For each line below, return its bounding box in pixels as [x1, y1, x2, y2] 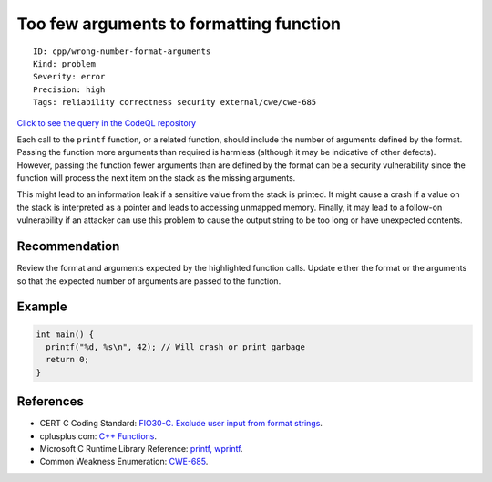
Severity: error [33, 71, 106, 82]
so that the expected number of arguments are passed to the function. [16, 275, 282, 287]
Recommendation [16, 238, 120, 255]
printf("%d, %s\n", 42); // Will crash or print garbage [46, 341, 305, 351]
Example [16, 299, 67, 315]
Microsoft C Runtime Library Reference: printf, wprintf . [39, 443, 243, 454]
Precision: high [33, 84, 106, 95]
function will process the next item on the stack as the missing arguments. [16, 173, 296, 183]
